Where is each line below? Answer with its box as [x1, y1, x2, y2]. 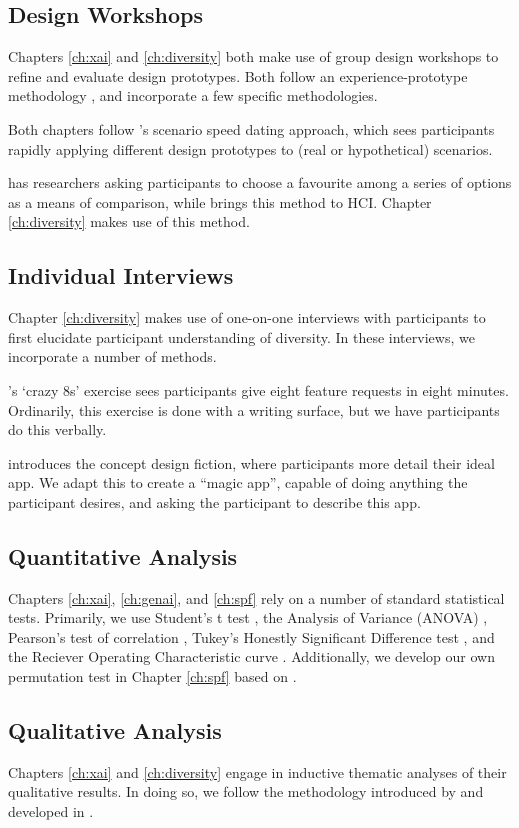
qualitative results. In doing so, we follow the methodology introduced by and [8, 781, 484, 802]
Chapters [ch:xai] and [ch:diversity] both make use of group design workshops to [8, 46, 499, 67]
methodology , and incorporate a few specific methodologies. [8, 85, 378, 106]
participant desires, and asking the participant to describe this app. [8, 491, 421, 512]
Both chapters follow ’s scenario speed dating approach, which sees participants [8, 118, 495, 139]
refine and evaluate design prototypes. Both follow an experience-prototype [8, 65, 468, 86]
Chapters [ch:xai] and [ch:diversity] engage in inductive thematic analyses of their [8, 761, 507, 782]
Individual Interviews [8, 260, 234, 291]
